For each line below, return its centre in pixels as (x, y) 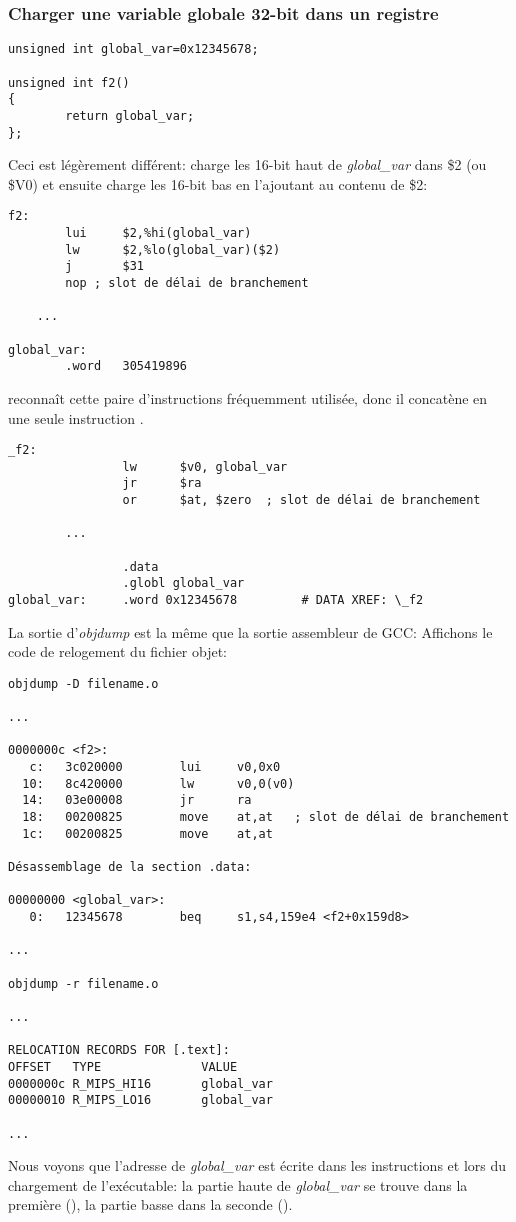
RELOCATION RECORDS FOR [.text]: (119, 1050)
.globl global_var (183, 583)
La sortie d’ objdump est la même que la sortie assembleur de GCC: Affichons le (250, 631)
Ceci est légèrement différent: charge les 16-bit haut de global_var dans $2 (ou (247, 164)
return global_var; (130, 115)
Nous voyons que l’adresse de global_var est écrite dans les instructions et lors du (257, 1165)
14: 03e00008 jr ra (137, 800)
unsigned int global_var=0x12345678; (133, 49)
